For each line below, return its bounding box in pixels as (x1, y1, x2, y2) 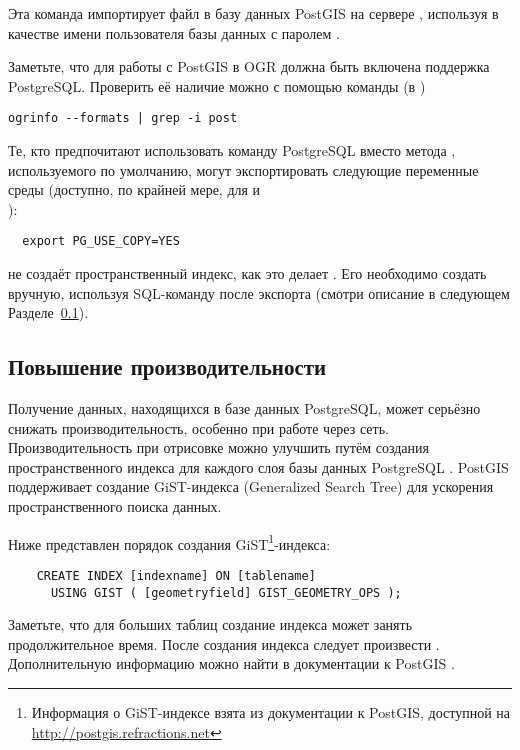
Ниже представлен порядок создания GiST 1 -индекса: (8, 530, 331, 554)
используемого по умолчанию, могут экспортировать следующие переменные (8, 159, 479, 180)
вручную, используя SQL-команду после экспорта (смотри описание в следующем (8, 282, 510, 303)
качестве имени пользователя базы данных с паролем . (8, 22, 340, 43)
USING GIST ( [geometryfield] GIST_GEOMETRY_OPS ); (50, 585, 402, 600)
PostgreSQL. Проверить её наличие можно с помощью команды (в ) (8, 75, 426, 96)
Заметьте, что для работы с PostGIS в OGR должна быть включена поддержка (8, 56, 490, 77)
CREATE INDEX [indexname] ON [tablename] (36, 568, 316, 583)
